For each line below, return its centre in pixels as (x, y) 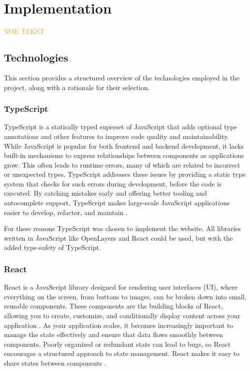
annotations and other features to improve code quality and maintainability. (117, 136)
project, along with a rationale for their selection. (77, 87)
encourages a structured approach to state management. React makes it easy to (122, 353)
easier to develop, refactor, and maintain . (66, 212)
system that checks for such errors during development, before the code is (113, 183)
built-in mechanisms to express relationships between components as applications (124, 155)
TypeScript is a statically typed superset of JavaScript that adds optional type (121, 127)
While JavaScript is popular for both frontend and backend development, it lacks (124, 146)
